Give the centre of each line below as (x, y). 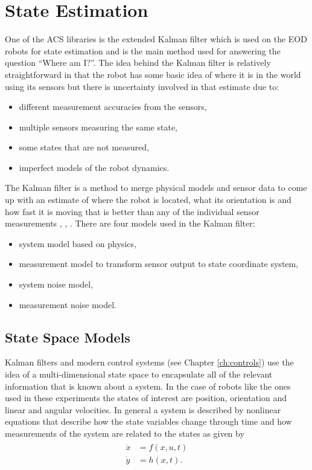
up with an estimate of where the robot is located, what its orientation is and (148, 200)
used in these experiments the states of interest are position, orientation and (146, 398)
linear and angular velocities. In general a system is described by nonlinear (143, 409)
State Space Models (68, 337)
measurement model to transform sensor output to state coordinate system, (159, 264)
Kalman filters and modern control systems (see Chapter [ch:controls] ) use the (149, 362)
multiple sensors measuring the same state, (98, 127)
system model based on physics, (78, 243)
